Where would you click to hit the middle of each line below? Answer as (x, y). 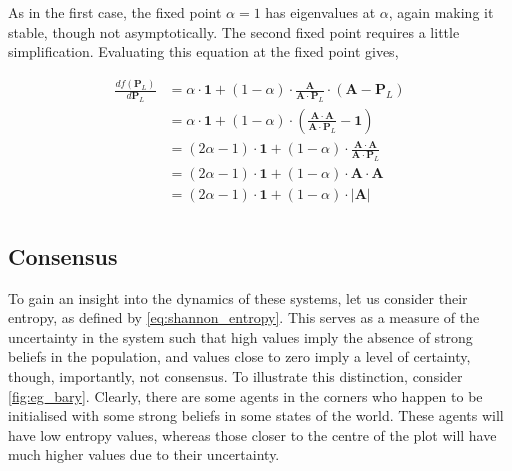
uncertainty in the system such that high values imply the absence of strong (240, 336)
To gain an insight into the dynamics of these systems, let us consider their (238, 297)
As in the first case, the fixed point (115, 12)
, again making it (441, 12)
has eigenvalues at (320, 12)
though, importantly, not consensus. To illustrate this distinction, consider (235, 375)
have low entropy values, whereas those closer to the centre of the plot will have (252, 434)
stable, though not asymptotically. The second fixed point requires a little (234, 31)
